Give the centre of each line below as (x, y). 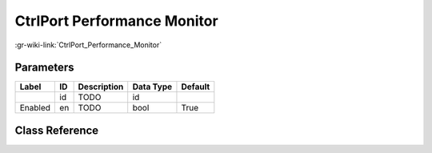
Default (196, 87)
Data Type (152, 87)
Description (101, 87)
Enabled (35, 108)
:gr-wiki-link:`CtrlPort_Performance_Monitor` (88, 45)
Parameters (44, 68)
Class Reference (57, 130)
